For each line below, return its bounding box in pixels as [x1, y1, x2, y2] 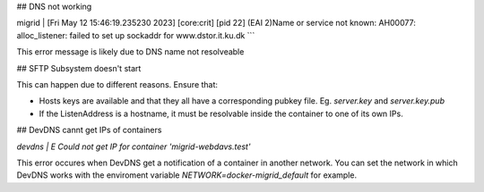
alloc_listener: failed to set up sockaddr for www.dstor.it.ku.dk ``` [16, 29, 255, 40]
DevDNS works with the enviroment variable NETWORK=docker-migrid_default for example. [16, 170, 358, 180]
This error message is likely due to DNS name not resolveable [16, 46, 245, 57]
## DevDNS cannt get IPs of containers [16, 125, 162, 136]
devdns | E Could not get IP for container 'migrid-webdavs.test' [16, 141, 251, 152]
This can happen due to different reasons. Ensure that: [16, 79, 219, 89]
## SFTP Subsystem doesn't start [16, 63, 142, 73]
